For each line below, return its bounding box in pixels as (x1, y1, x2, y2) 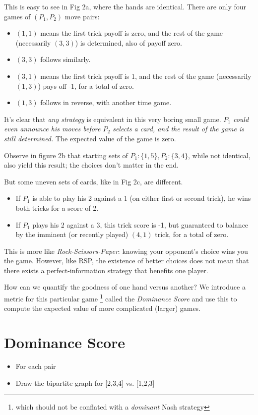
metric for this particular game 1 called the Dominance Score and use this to (4, 292, 237, 303)
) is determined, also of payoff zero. (75, 37, 183, 48)
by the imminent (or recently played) (15, 229, 129, 239)
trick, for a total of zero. (155, 229, 229, 239)
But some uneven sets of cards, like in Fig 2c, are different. (4, 176, 183, 186)
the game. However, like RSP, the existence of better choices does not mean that (4, 255, 249, 266)
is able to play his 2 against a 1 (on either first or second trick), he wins (32, 193, 251, 203)
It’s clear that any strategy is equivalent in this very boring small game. (4, 114, 221, 124)
